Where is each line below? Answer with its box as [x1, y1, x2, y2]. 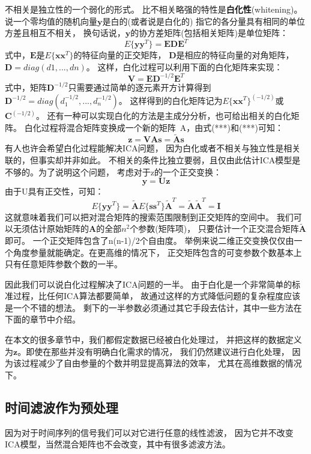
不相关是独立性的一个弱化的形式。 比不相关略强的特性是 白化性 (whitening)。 [5, 3, 303, 15]
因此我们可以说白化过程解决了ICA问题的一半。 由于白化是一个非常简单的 [5, 277, 292, 290]
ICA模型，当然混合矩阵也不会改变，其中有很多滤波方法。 [5, 438, 231, 450]
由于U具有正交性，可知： [5, 185, 104, 198]
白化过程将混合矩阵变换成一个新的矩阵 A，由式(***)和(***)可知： [24, 121, 283, 133]
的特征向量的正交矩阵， [73, 49, 166, 61]
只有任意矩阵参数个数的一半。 [5, 258, 122, 270]
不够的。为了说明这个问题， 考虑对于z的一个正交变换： [5, 165, 222, 178]
